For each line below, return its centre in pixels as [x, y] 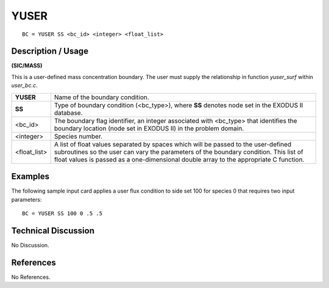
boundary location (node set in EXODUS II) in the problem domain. [149, 128]
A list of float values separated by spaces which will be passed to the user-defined [173, 144]
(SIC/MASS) [27, 66]
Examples [30, 177]
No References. [31, 277]
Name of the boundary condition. [101, 97]
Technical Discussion [53, 231]
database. [68, 112]
